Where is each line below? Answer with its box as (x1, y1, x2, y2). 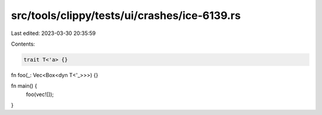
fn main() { (11, 82, 38, 90)
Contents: (11, 40, 35, 47)
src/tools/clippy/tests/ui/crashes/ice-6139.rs (11, 9, 241, 22)
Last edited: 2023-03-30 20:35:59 (11, 30, 96, 37)
